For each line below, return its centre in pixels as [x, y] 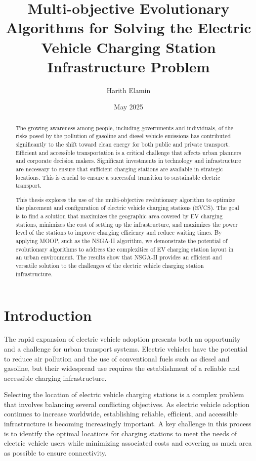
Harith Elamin [128, 90]
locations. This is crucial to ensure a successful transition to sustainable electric [118, 177]
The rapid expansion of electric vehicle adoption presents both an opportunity [122, 339]
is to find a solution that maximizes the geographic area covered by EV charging [119, 216]
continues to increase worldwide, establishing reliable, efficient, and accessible [121, 414]
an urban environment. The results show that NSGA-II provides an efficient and [119, 257]
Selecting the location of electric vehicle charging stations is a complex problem [124, 394]
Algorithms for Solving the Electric [128, 27]
